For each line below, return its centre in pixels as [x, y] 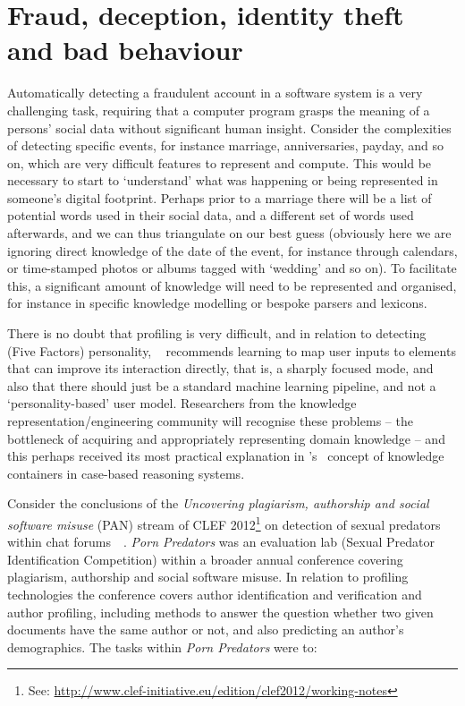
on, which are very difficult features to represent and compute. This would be [220, 162]
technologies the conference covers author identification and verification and [215, 594]
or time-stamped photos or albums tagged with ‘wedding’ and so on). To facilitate [232, 268]
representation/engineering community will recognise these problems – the [210, 421]
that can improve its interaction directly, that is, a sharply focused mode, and [220, 368]
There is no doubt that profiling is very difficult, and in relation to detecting [217, 333]
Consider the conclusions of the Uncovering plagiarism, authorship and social [218, 503]
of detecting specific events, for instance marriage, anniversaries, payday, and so [225, 145]
